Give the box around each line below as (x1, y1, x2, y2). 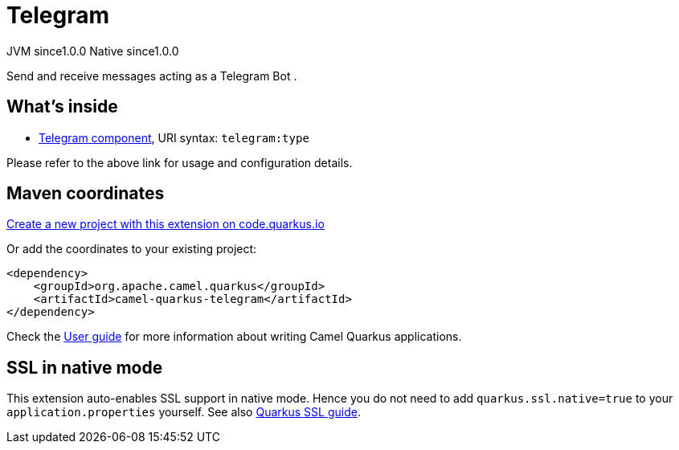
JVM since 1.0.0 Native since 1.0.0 (6, 43, 179, 58)
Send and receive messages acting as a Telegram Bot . (6, 68, 297, 83)
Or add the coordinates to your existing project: (6, 242, 257, 256)
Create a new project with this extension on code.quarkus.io (6, 217, 325, 231)
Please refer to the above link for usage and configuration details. (6, 155, 353, 170)
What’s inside (6, 96, 118, 117)
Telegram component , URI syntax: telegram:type (39, 130, 309, 145)
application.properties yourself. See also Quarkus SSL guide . (6, 405, 361, 419)
